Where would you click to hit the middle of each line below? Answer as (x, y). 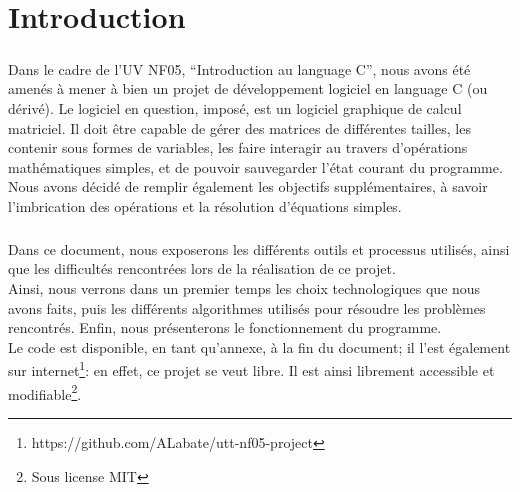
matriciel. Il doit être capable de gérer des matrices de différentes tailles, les (239, 127)
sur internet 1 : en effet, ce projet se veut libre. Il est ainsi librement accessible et (251, 369)
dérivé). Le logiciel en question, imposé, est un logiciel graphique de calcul (235, 107)
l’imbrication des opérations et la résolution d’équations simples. (205, 205)
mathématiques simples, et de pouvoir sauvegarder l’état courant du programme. (255, 166)
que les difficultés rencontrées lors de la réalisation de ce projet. (202, 268)
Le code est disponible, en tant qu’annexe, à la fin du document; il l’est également (259, 346)
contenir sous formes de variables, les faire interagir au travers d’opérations (238, 147)
